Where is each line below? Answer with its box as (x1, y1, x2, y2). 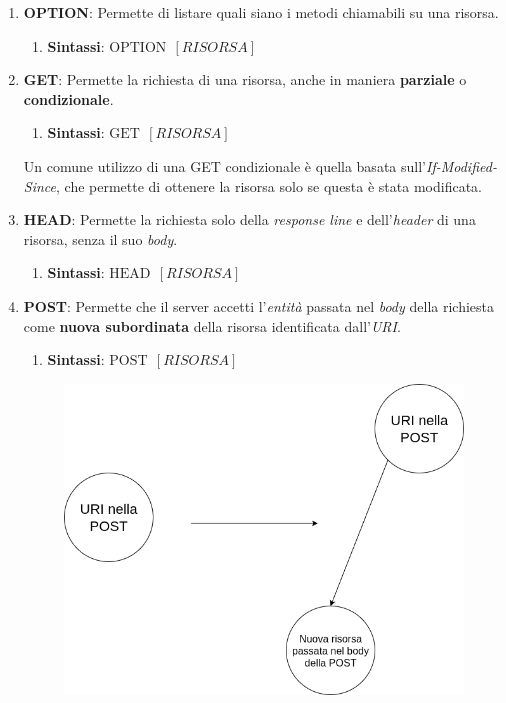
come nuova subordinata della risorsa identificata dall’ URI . (23, 315, 401, 336)
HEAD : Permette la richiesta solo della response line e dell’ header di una (23, 209, 476, 230)
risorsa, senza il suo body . (23, 228, 178, 249)
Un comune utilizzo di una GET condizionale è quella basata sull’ (23, 155, 426, 176)
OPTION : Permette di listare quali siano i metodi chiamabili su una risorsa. (23, 2, 499, 22)
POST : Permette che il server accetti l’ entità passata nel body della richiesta (23, 295, 494, 316)
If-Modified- (425, 155, 497, 176)
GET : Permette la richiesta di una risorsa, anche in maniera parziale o (23, 69, 467, 90)
